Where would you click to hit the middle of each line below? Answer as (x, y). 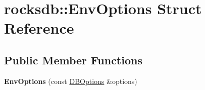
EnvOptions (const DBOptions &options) (71, 81)
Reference (39, 28)
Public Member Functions (73, 60)
